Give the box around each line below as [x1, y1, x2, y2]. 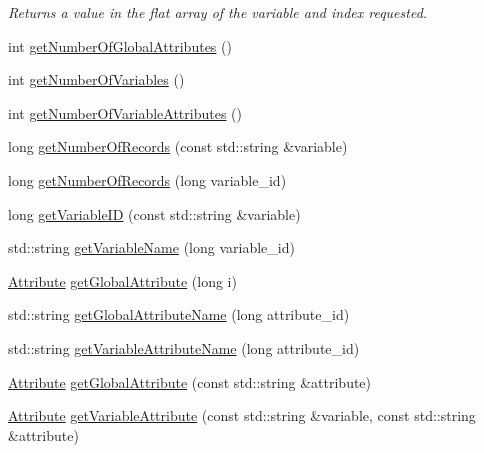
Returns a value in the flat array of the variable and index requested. [8, 2, 428, 22]
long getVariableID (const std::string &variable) [8, 203, 301, 224]
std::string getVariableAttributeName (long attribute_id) [8, 337, 360, 358]
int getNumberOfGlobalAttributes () [8, 35, 232, 56]
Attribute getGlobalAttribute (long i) [8, 270, 237, 291]
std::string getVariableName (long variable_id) [8, 237, 295, 258]
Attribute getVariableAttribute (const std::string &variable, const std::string [8, 405, 476, 426]
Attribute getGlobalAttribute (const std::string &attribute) [8, 371, 372, 392]
